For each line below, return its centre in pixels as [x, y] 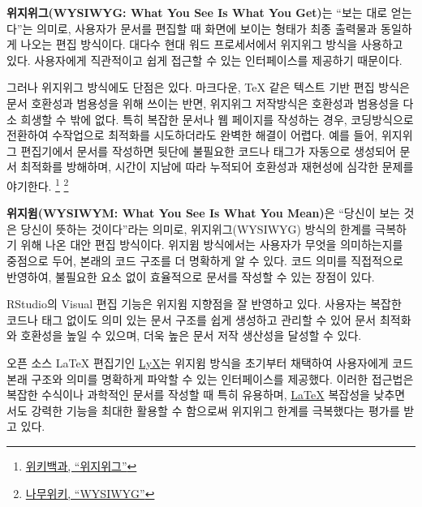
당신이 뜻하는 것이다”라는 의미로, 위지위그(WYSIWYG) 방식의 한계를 [196, 228]
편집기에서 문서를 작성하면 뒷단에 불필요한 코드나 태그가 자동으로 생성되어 [208, 150]
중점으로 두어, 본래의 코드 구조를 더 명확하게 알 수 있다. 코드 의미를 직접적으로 [205, 260]
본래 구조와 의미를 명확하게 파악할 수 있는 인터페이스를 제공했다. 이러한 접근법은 [210, 378]
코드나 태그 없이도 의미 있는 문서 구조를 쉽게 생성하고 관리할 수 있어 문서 [192, 319]
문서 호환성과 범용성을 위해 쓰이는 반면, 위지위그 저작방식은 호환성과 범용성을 [203, 103]
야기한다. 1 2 [38, 184]
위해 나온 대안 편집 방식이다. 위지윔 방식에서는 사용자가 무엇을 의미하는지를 [212, 245]
